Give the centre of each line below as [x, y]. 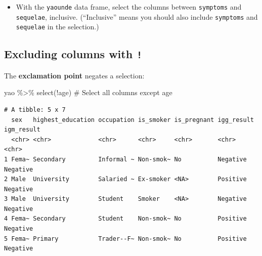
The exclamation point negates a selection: [74, 75]
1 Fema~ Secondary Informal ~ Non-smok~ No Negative [125, 159]
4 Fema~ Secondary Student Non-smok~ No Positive [125, 219]
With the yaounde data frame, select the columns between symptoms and [129, 7]
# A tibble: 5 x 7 [35, 110]
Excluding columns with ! [73, 54]
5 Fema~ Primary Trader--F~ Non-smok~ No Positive [125, 239]
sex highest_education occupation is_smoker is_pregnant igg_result [133, 120]
